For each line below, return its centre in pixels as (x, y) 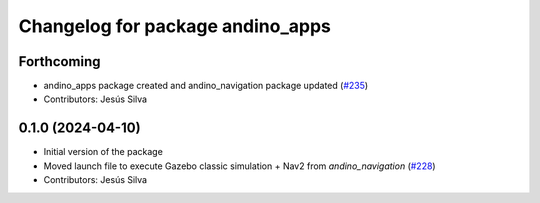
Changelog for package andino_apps (175, 26)
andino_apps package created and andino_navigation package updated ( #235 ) (206, 86)
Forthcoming (59, 61)
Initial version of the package (103, 152)
